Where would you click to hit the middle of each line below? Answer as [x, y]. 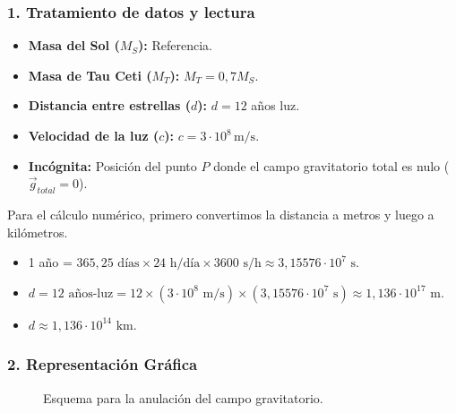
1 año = [50, 262]
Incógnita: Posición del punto [112, 165]
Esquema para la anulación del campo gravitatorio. [183, 397]
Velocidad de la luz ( [94, 135]
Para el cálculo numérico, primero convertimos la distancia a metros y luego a [221, 214]
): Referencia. [175, 45]
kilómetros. [38, 232]
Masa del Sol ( [74, 45]
